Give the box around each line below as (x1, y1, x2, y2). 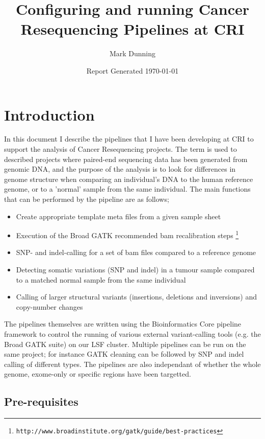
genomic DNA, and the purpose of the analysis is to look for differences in (4, 164, 236, 174)
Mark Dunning (109, 48, 156, 59)
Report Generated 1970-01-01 (86, 65, 179, 76)
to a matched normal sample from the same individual (16, 274, 186, 285)
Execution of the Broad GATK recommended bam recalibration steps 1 (16, 228, 239, 240)
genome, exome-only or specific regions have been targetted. (4, 368, 191, 379)
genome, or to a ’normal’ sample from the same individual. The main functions (4, 183, 251, 194)
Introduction (4, 104, 95, 125)
